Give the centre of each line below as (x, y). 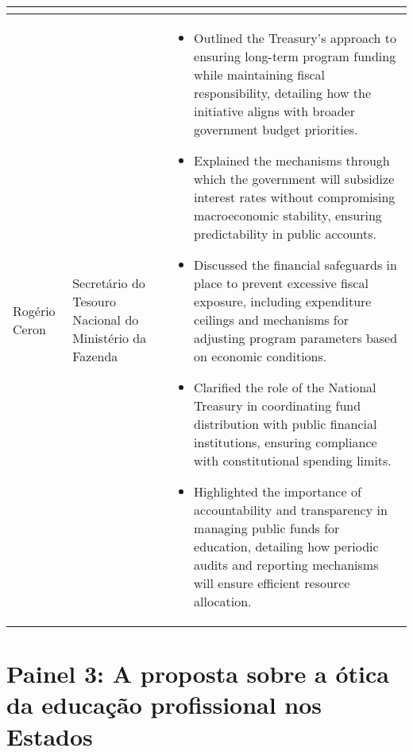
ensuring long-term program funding (295, 56)
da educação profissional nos (164, 705)
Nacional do (106, 320)
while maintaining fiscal (260, 74)
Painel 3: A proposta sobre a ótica (198, 674)
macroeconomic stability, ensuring (288, 215)
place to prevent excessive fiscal (281, 283)
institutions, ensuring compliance (286, 442)
